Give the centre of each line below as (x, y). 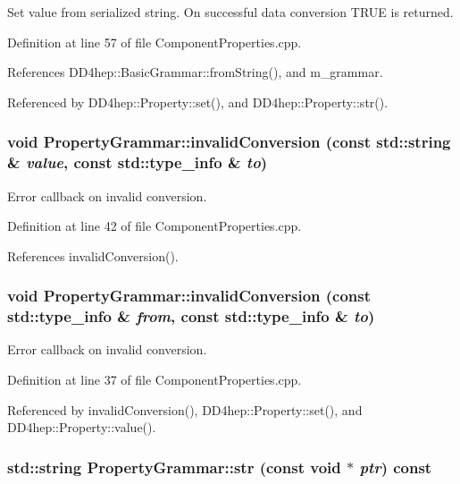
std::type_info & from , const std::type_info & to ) (191, 316)
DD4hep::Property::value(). (82, 427)
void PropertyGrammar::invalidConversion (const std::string (229, 142)
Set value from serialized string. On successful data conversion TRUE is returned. (230, 12)
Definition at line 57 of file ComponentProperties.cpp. (155, 42)
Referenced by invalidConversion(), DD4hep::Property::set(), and (185, 409)
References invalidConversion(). (93, 255)
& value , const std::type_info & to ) (138, 162)
